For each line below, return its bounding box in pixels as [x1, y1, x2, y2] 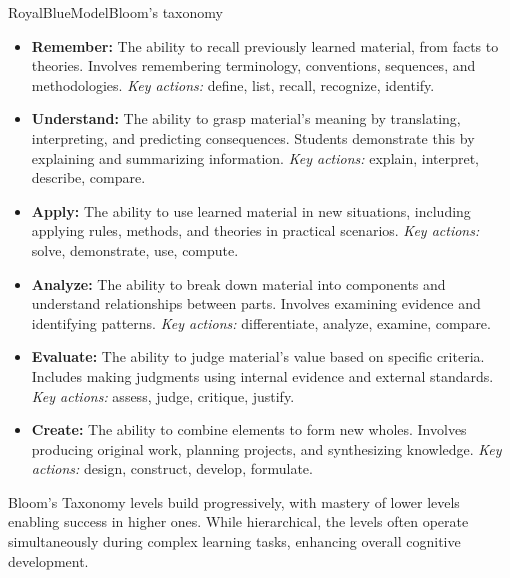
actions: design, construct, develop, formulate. [31, 458, 313, 479]
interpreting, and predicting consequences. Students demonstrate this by [31, 127, 475, 148]
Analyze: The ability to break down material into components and [31, 273, 446, 294]
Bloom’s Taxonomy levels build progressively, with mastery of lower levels [8, 491, 460, 512]
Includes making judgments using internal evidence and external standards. [31, 365, 494, 386]
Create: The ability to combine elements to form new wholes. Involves [31, 419, 467, 440]
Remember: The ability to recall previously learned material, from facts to [31, 35, 499, 56]
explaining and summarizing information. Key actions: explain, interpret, [31, 147, 480, 168]
